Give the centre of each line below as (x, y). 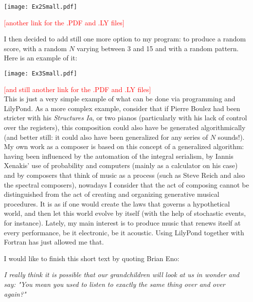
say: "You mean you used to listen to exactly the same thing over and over (115, 284)
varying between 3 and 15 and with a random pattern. (158, 48)
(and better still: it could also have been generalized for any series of (106, 137)
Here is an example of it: (41, 58)
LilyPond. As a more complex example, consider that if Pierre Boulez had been (122, 108)
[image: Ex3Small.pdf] (41, 74)
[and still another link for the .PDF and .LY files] (78, 89)
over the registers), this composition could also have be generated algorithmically (125, 127)
